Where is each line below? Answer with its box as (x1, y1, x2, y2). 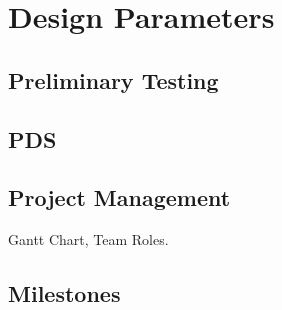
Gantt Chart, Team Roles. (8, 229, 169, 250)
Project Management (8, 182, 231, 213)
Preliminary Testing (8, 64, 219, 95)
